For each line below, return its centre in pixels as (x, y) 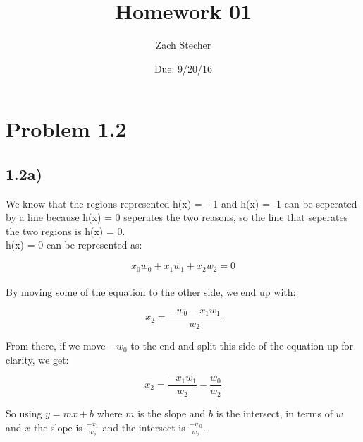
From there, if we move (56, 346)
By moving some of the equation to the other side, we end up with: (151, 292)
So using (24, 413)
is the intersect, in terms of (274, 413)
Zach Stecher (183, 45)
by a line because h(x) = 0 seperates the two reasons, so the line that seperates (177, 217)
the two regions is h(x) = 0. (66, 231)
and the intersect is (144, 427)
